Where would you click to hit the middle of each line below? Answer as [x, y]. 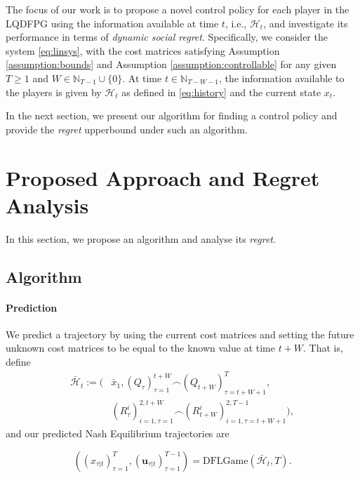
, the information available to [281, 78]
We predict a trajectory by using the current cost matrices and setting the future [180, 334]
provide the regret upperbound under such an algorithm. [127, 129]
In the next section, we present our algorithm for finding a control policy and [172, 115]
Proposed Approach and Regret [163, 177]
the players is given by [54, 92]
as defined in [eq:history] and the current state [221, 92]
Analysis [47, 205]
